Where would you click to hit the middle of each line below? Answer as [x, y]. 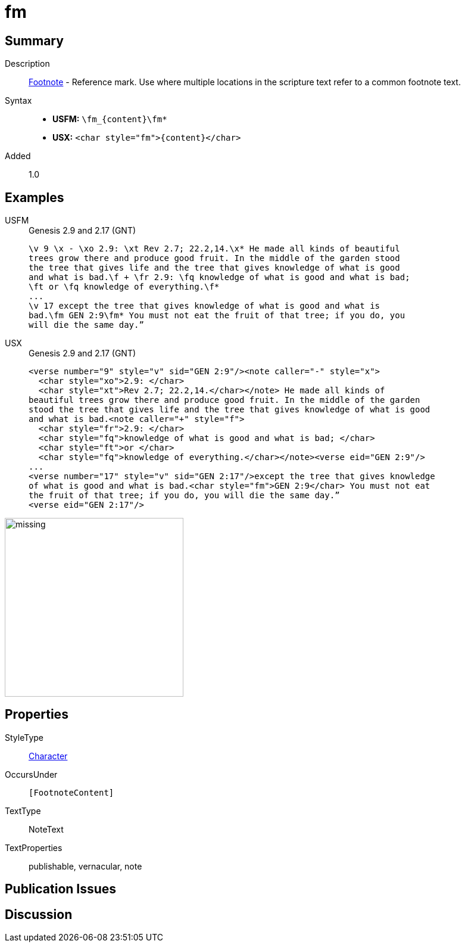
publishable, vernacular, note [85, 866]
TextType [23, 811]
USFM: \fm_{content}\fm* [110, 119]
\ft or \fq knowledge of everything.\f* [124, 287]
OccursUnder [31, 774]
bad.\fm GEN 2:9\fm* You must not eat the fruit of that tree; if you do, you [217, 316]
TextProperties [34, 847]
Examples [35, 197]
